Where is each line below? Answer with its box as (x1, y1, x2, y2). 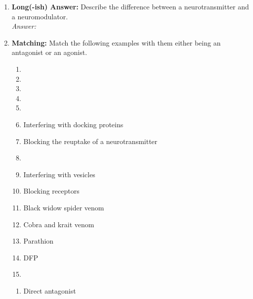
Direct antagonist (23, 285, 76, 296)
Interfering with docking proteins (23, 119, 124, 129)
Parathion (23, 236, 54, 246)
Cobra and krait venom (23, 219, 94, 229)
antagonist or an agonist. (11, 47, 87, 57)
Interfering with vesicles (23, 169, 95, 179)
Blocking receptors (23, 186, 80, 196)
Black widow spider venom (23, 202, 104, 212)
